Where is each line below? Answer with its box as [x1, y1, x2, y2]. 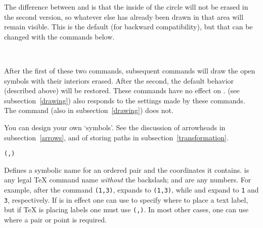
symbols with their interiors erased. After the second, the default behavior [4, 75, 234, 86]
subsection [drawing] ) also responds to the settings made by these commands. [4, 95, 245, 105]
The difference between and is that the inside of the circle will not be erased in [4, 2, 248, 12]
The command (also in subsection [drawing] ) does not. [4, 105, 173, 116]
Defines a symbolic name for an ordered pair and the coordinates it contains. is [4, 164, 249, 175]
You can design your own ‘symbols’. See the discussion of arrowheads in [4, 122, 226, 132]
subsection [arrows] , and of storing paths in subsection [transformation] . [4, 132, 229, 142]
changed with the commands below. [4, 31, 115, 42]
